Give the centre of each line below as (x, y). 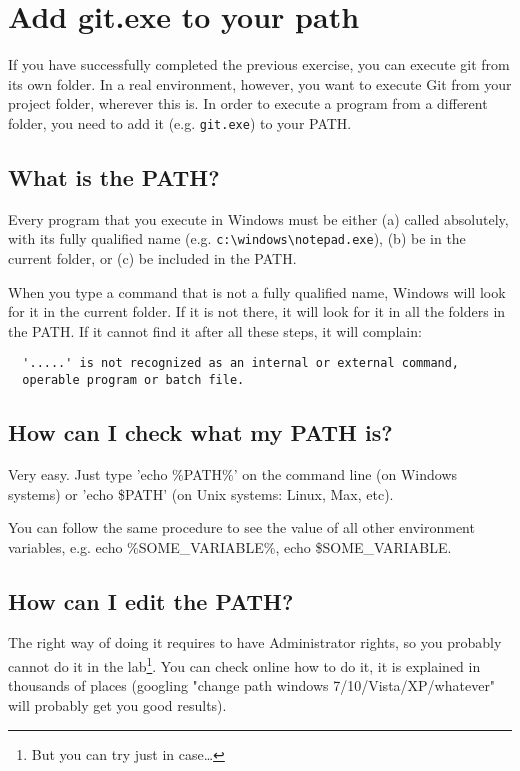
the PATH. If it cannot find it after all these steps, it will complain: (215, 330)
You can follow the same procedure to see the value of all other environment (241, 527)
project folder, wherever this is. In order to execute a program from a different (248, 103)
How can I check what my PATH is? (200, 432)
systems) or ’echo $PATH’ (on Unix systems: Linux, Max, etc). (201, 493)
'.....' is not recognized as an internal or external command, (241, 363)
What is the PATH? (114, 176)
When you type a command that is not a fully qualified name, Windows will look (257, 291)
